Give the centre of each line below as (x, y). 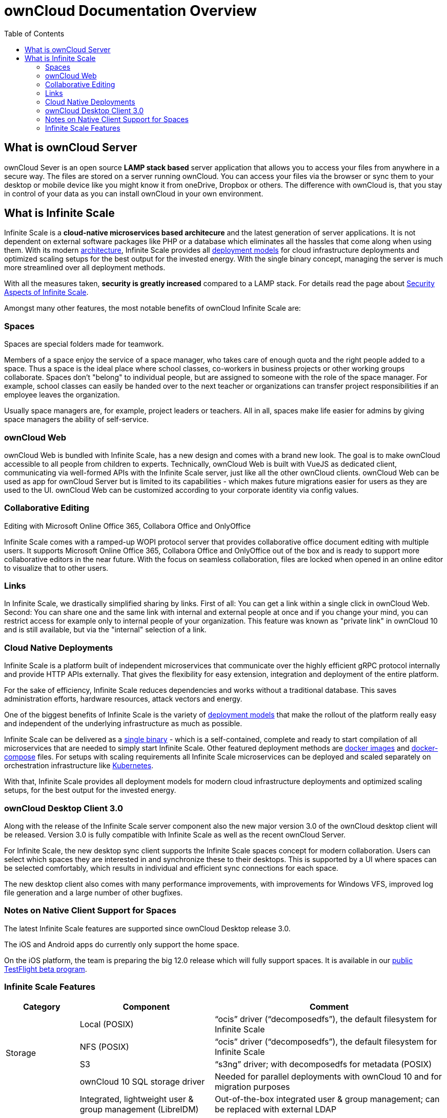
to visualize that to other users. (56, 568)
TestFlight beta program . (46, 969)
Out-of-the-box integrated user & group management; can (327, 1099)
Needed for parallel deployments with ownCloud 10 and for (328, 1077)
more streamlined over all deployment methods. (85, 268)
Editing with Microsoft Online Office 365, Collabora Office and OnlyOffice (127, 526)
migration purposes (252, 1087)
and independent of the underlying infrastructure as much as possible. (123, 724)
